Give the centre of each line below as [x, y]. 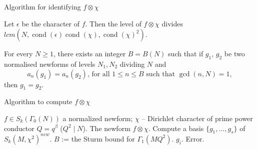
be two [234, 54]
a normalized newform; [98, 118]
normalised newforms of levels [50, 64]
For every [18, 54]
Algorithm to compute [38, 101]
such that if [186, 54]
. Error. [193, 138]
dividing [132, 64]
